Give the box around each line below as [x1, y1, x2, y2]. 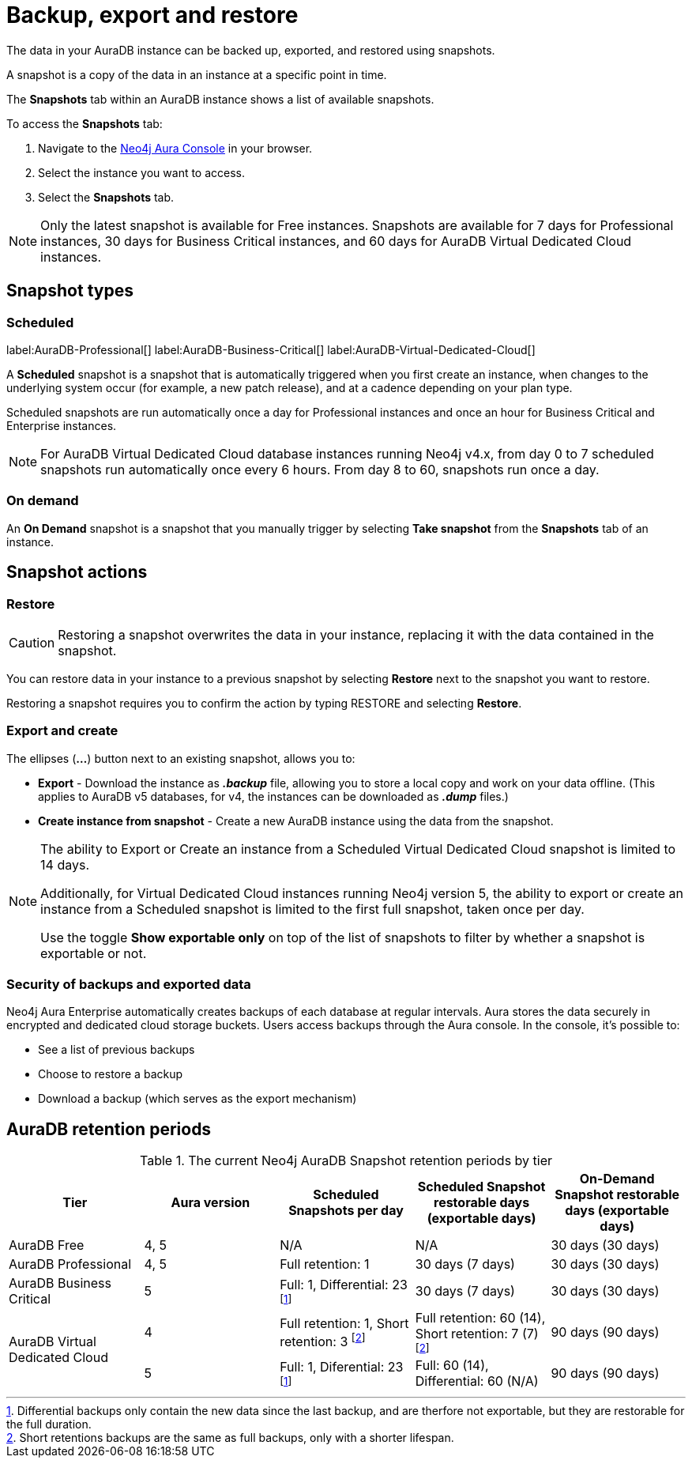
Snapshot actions [6, 562, 148, 583]
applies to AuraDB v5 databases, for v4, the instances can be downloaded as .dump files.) [38, 789, 509, 803]
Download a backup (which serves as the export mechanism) [38, 1092, 357, 1106]
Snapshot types [6, 281, 134, 301]
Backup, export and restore [6, 2, 299, 28]
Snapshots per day [288, 1202, 404, 1219]
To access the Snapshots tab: [6, 116, 163, 130]
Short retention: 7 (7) [415, 1326, 539, 1342]
